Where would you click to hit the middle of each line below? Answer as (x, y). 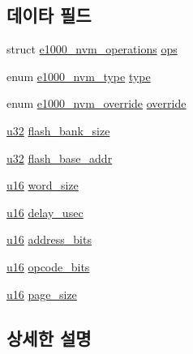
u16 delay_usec (45, 212)
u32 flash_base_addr (60, 158)
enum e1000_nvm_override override (96, 103)
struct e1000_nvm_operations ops (92, 49)
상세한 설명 (49, 337)
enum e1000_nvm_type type (79, 76)
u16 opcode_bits (48, 266)
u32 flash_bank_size (58, 130)
